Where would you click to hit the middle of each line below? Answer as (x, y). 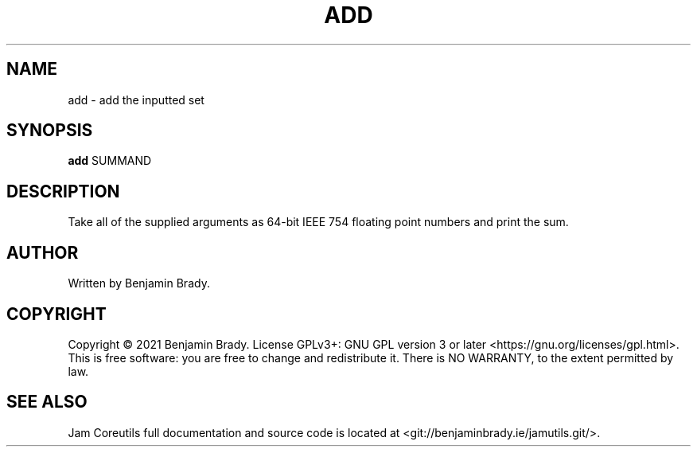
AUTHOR (43, 252)
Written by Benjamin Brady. (139, 283)
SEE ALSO (47, 402)
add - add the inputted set (136, 100)
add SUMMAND (110, 161)
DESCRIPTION (63, 191)
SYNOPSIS (50, 131)
